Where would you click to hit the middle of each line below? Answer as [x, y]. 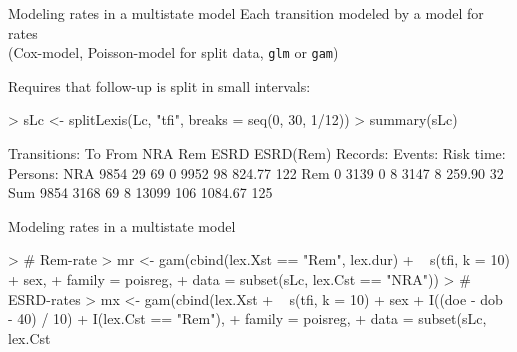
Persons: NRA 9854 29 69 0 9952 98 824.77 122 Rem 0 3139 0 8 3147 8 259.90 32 [256, 172]
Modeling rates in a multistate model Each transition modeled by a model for [246, 13]
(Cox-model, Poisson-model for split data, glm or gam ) [173, 52]
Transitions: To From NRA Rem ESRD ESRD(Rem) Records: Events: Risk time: [257, 153]
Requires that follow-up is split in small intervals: [159, 85]
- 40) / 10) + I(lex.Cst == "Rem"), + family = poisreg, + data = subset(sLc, [247, 318]
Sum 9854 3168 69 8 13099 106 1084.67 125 [140, 192]
